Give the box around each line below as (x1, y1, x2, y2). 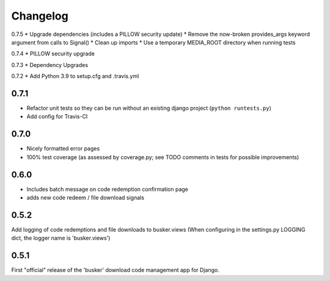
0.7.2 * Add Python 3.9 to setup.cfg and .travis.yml (11, 73, 139, 80)
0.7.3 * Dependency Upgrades (11, 61, 89, 68)
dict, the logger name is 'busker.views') (11, 235, 111, 242)
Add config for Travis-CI (26, 113, 88, 120)
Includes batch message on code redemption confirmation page (26, 185, 189, 193)
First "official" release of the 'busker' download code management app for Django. (11, 266, 219, 274)
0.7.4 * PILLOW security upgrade (11, 50, 95, 57)
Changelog (11, 9, 68, 23)
